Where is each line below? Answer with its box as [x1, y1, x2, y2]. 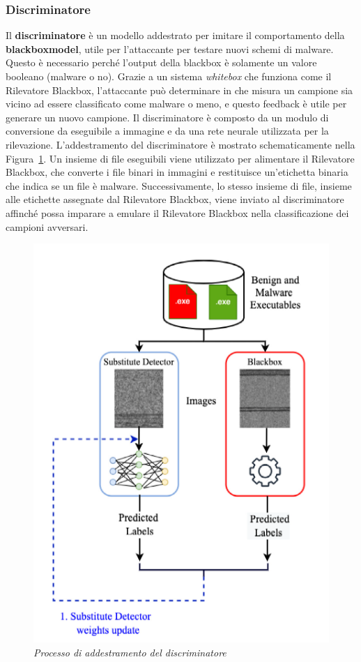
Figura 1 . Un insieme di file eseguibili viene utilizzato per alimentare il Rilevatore [6, 151, 355, 165]
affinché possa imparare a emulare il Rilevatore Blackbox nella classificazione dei [6, 205, 349, 220]
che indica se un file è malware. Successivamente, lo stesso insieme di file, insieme [6, 178, 352, 193]
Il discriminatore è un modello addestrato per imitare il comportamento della [6, 28, 345, 43]
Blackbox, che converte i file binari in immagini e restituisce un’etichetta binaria [6, 165, 348, 179]
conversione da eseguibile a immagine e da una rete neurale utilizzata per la [6, 123, 329, 138]
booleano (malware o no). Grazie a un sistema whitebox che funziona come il [6, 69, 332, 83]
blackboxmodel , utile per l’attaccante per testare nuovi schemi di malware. [6, 41, 334, 56]
